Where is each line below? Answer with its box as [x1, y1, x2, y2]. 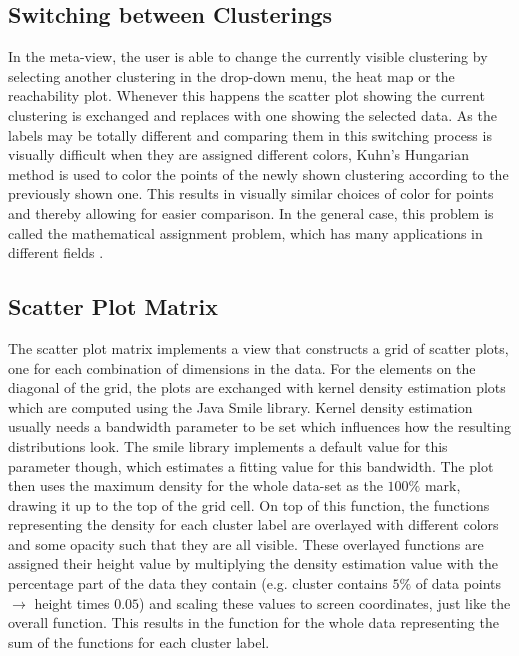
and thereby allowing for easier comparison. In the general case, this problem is [8, 202, 494, 223]
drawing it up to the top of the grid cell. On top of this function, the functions [8, 494, 490, 515]
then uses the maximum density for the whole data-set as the [8, 475, 383, 496]
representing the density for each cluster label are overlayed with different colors [8, 514, 499, 535]
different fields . [8, 242, 104, 263]
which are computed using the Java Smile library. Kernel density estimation [8, 396, 473, 417]
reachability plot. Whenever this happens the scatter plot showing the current [8, 85, 485, 106]
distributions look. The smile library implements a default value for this [8, 435, 448, 456]
